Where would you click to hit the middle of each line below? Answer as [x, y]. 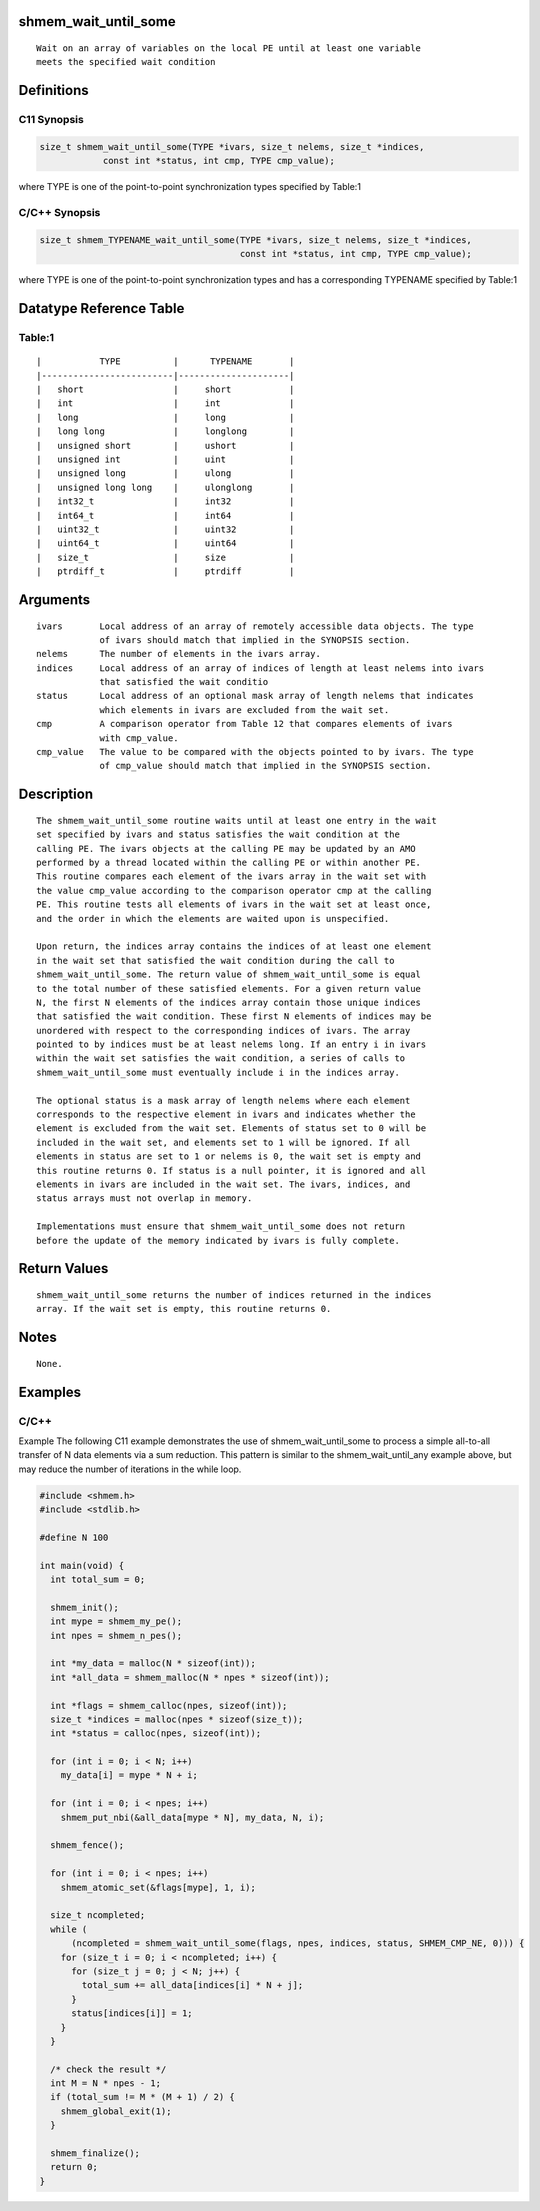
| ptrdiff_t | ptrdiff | [165, 571]
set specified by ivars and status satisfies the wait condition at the [218, 834]
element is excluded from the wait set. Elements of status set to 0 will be [231, 1128]
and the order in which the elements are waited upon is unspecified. [213, 918]
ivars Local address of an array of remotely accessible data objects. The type [255, 626]
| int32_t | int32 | [165, 501]
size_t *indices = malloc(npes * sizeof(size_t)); [177, 1719]
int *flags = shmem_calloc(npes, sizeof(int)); [169, 1705]
